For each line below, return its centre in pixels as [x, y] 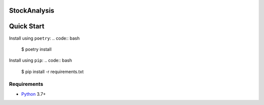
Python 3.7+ [33, 94]
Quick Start [27, 26]
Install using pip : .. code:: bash [41, 60]
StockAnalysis [32, 11]
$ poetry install [36, 49]
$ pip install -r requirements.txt [53, 72]
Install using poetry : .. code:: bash [44, 38]
